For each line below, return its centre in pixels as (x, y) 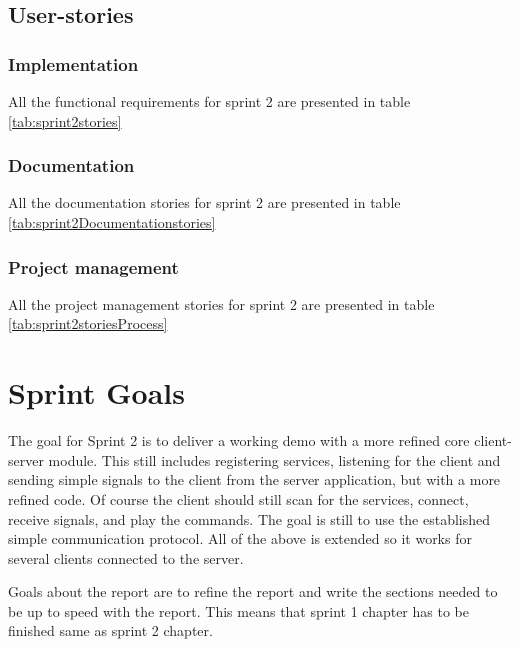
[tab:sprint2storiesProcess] (88, 323)
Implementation (73, 63)
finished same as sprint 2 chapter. (110, 630)
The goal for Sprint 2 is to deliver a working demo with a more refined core (239, 440)
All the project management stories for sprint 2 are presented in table (221, 303)
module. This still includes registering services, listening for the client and (274, 459)
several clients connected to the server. (126, 557)
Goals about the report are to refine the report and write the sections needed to (253, 591)
